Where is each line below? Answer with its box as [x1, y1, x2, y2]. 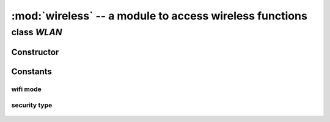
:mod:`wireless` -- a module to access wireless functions [11, 9, 308, 22]
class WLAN [11, 27, 62, 38]
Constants [11, 66, 52, 76]
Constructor [11, 47, 59, 57]
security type [11, 101, 53, 109]
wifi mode [11, 85, 42, 93]
